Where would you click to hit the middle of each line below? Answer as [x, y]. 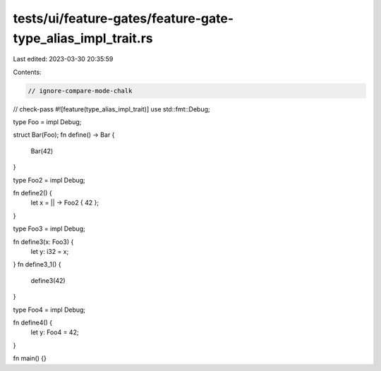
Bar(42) [42, 151]
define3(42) [48, 280]
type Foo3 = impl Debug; [49, 229]
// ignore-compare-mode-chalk [80, 91]
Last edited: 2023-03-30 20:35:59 [63, 59]
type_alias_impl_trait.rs [83, 38]
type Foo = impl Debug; [47, 122]
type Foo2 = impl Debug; [49, 180]
